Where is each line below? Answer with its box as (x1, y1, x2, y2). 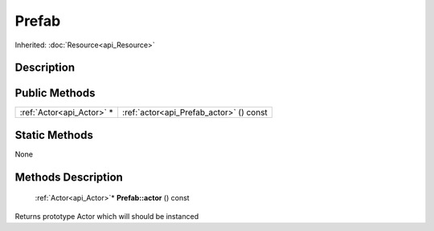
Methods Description (14, 170, 124, 184)
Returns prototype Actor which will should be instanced (14, 211, 199, 221)
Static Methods (14, 128, 94, 142)
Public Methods (14, 87, 96, 100)
